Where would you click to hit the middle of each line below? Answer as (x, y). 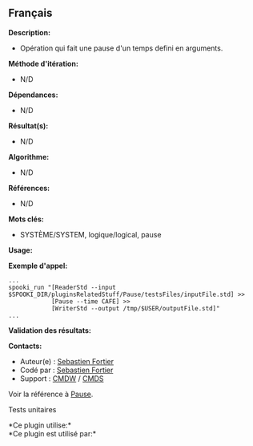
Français (30, 13)
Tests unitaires (32, 409)
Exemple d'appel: (38, 266)
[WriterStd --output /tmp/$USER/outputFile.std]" (135, 308)
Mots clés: (26, 219)
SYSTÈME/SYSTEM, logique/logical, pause (90, 234)
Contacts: (25, 346)
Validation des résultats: (50, 330)
